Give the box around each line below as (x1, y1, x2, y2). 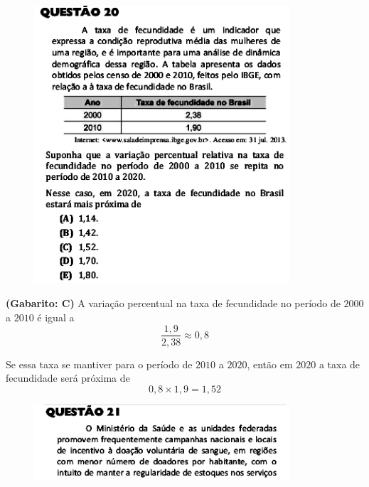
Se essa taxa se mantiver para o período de (6, 356, 193, 371)
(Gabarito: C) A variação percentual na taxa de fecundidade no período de (6, 296, 341, 311)
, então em (247, 356, 293, 371)
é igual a (37, 309, 75, 324)
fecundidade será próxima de (6, 370, 130, 385)
